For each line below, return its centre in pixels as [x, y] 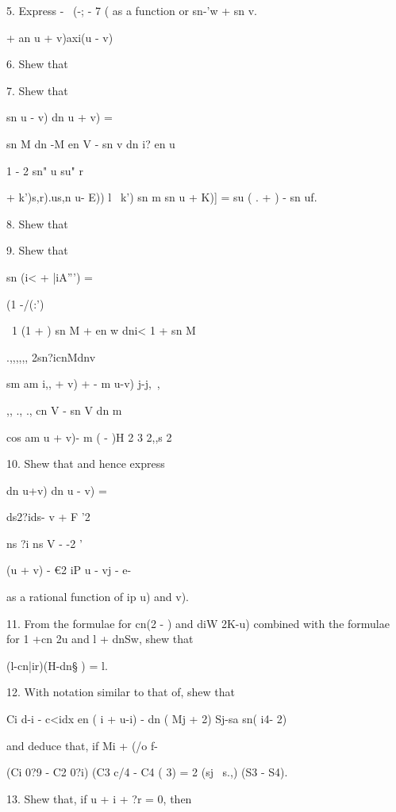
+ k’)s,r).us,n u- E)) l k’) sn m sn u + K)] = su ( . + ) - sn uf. [162, 197]
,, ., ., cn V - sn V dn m [64, 410]
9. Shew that [37, 250]
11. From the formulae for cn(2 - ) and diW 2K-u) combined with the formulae [198, 623]
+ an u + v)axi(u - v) [60, 37]
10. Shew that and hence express [86, 463]
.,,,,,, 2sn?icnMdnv [51, 356]
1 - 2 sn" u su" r [45, 170]
